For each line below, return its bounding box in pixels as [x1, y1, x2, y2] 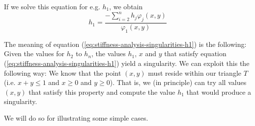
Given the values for [4, 48, 65, 59]
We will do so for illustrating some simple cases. [4, 112, 148, 123]
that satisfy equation [164, 48, 227, 59]
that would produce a [186, 86, 252, 97]
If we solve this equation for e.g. [4, 1, 100, 11]
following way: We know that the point [4, 67, 121, 78]
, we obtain [109, 1, 143, 11]
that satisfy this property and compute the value [28, 86, 175, 97]
